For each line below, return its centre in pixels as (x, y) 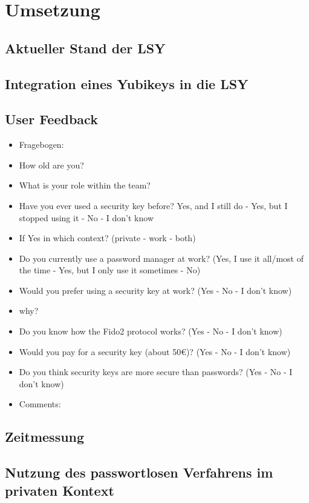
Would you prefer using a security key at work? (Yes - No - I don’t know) (155, 290)
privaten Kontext (60, 490)
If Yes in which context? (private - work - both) (107, 238)
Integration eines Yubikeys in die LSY (127, 83)
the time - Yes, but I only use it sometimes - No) (110, 270)
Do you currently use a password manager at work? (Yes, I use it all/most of (161, 258)
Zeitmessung (45, 437)
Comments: (40, 404)
